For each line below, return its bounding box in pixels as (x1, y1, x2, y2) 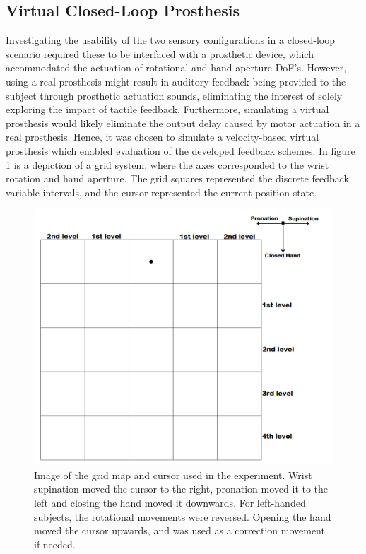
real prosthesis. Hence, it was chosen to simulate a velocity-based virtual (6, 129, 319, 144)
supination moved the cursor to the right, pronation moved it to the (34, 481, 329, 496)
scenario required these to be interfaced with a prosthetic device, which (6, 46, 314, 61)
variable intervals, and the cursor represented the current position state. (6, 184, 317, 199)
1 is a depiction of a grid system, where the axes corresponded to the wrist (6, 157, 329, 172)
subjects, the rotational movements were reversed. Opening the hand (34, 509, 331, 524)
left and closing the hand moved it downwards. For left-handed (34, 495, 306, 509)
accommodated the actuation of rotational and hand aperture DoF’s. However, (6, 60, 347, 75)
